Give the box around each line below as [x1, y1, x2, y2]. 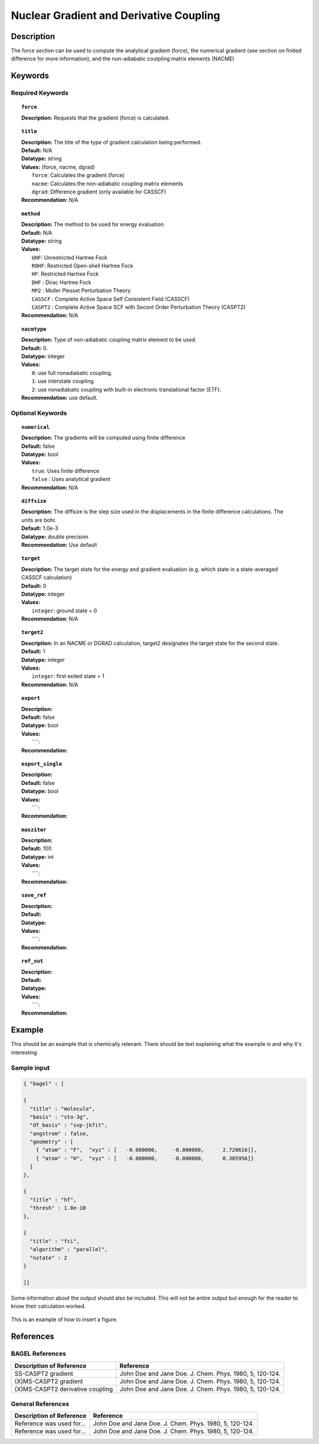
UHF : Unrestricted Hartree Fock [31, 254, 108, 261]
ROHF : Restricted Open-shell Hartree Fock [31, 262, 134, 269]
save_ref [21, 892, 47, 899]
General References [11, 1400, 70, 1408]
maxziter [21, 826, 47, 833]
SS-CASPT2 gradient [14, 1369, 73, 1378]
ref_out [21, 958, 44, 964]
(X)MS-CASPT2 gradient [14, 1377, 83, 1385]
